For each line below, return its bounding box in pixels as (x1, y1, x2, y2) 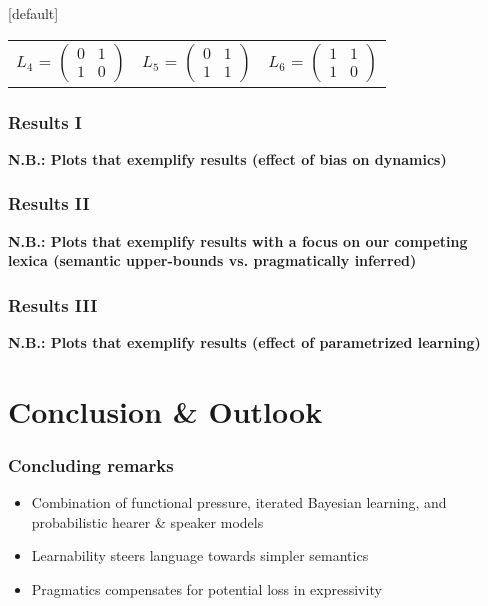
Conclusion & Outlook (8, 390, 323, 431)
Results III (8, 292, 98, 317)
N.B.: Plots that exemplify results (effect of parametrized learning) (8, 332, 481, 353)
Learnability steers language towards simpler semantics (31, 545, 369, 566)
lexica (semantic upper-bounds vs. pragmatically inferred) (8, 250, 417, 271)
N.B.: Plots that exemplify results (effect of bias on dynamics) (8, 148, 447, 169)
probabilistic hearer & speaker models (31, 511, 264, 532)
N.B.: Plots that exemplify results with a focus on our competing (8, 230, 468, 251)
